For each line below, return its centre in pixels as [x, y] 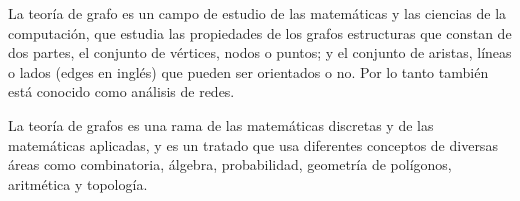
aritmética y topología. [78, 183]
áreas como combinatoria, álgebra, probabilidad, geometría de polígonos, [230, 164]
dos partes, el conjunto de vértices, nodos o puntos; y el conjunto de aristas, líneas [260, 52]
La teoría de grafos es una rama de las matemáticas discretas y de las [221, 124]
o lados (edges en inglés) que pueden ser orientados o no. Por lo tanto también [248, 71]
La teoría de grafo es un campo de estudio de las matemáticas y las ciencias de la [257, 13]
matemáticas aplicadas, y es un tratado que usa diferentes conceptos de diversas [253, 144]
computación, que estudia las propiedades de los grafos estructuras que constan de [260, 32]
